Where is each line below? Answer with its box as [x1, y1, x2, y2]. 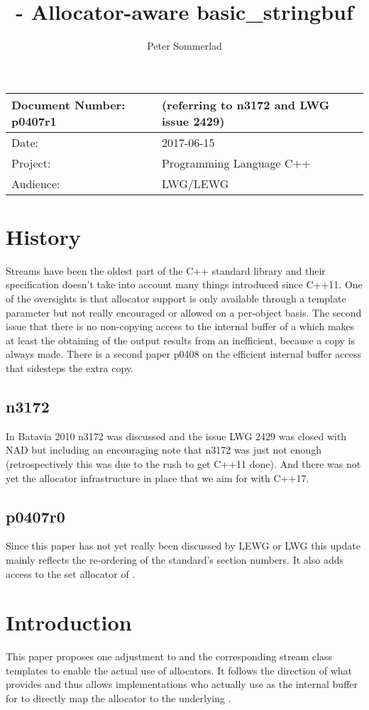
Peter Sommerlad [147, 38, 222, 53]
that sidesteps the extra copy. [6, 361, 133, 375]
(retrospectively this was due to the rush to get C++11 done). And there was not [6, 456, 361, 471]
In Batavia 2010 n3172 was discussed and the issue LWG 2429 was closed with [6, 428, 347, 443]
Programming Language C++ [161, 154, 311, 171]
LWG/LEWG [161, 175, 229, 192]
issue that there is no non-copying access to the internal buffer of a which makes [6, 319, 355, 334]
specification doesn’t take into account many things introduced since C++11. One [6, 277, 363, 292]
